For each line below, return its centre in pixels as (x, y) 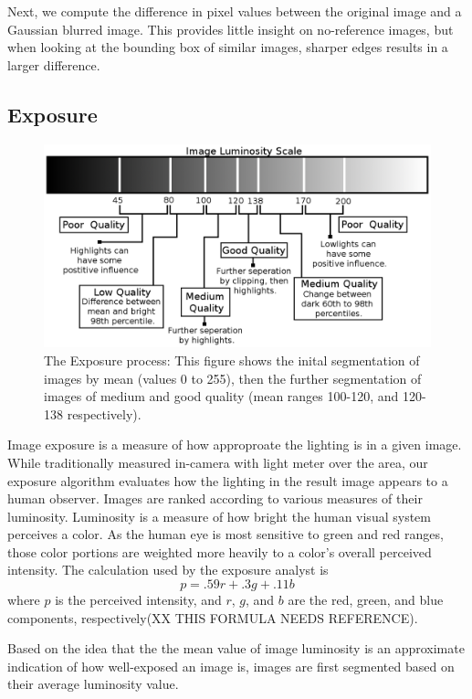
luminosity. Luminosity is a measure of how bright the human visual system (219, 516)
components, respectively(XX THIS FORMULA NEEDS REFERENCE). (213, 617)
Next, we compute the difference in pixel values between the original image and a (235, 11)
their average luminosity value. (93, 684)
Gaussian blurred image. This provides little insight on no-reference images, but (231, 29)
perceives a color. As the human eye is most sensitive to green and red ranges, (226, 534)
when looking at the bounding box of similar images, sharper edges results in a (228, 47)
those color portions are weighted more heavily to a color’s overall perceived (220, 551)
